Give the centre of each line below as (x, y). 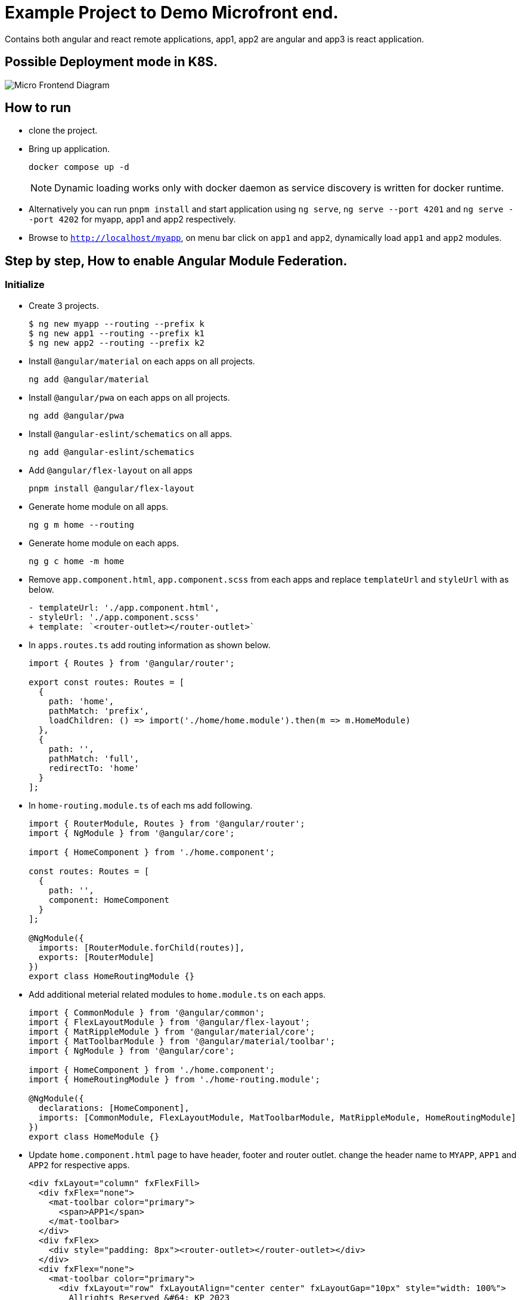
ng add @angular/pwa (77, 415)
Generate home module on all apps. (99, 506)
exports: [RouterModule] (96, 957)
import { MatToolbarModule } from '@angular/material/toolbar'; (182, 1041)
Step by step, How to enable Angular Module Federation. (176, 261)
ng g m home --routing (82, 524)
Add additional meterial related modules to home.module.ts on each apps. (177, 994)
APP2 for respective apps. (79, 1165)
